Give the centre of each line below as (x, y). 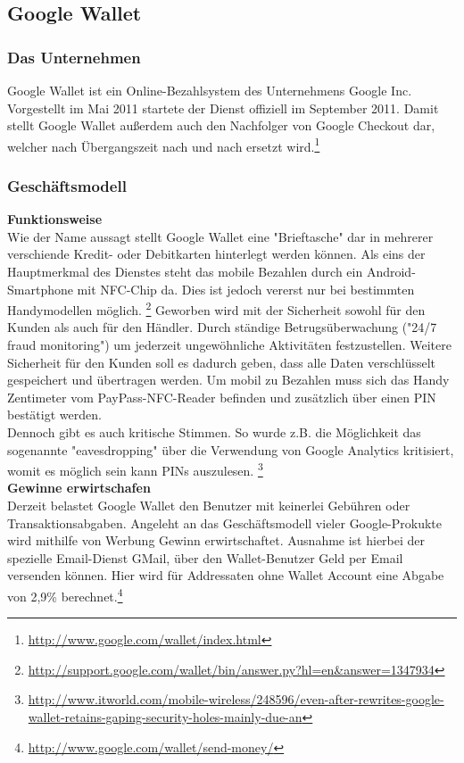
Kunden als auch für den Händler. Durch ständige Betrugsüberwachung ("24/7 (222, 327)
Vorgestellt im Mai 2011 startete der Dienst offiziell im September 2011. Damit (223, 108)
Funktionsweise (55, 219)
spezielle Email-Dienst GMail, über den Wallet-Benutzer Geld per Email (205, 557)
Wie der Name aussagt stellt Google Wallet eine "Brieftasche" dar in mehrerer (220, 236)
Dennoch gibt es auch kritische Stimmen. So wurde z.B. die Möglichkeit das (214, 432)
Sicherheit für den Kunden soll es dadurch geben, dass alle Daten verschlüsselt (222, 362)
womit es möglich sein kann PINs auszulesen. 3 (135, 469)
